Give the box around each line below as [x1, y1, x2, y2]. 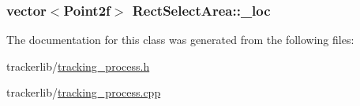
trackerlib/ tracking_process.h [6, 57, 150, 74]
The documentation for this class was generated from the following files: [6, 31, 354, 48]
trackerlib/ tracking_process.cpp [6, 84, 161, 101]
